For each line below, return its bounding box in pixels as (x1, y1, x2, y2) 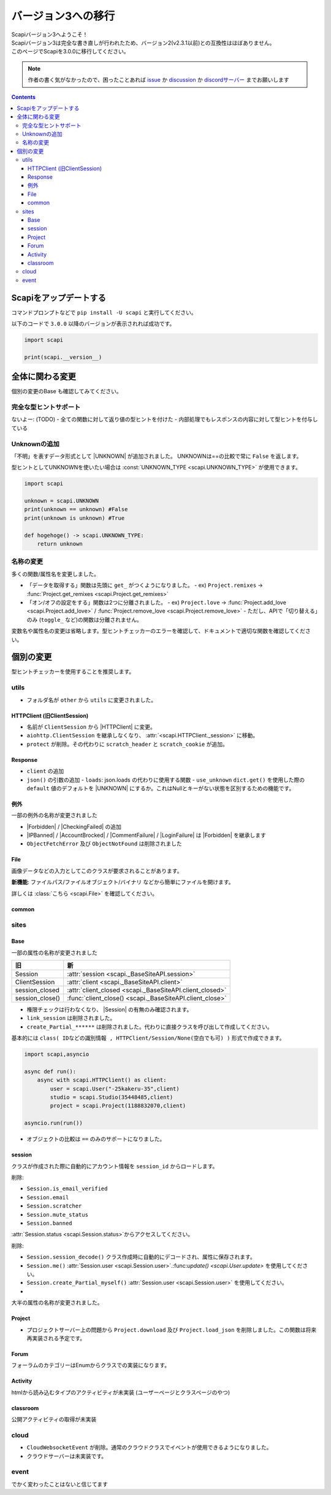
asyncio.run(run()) (24, 1120, 83, 1127)
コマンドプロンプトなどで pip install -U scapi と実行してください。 (11, 308, 197, 316)
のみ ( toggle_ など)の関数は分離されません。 (26, 616, 142, 623)
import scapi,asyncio (24, 1051, 89, 1058)
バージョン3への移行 (11, 9, 115, 23)
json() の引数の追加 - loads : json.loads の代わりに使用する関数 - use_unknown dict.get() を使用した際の (26, 776, 305, 783)
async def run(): (24, 1068, 77, 1075)
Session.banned (26, 1220, 73, 1226)
